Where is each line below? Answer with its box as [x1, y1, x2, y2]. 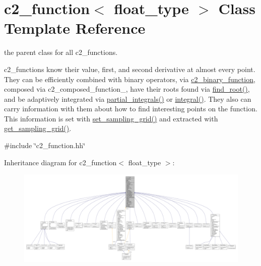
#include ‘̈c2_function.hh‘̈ [4, 140, 86, 151]
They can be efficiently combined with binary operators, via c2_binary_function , [4, 74, 255, 84]
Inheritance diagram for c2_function [4, 157, 117, 167]
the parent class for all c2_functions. [4, 47, 118, 57]
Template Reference [4, 18, 146, 38]
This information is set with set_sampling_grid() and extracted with [4, 113, 218, 123]
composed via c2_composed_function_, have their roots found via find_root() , [4, 84, 250, 94]
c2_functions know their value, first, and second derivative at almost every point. [4, 63, 255, 74]
